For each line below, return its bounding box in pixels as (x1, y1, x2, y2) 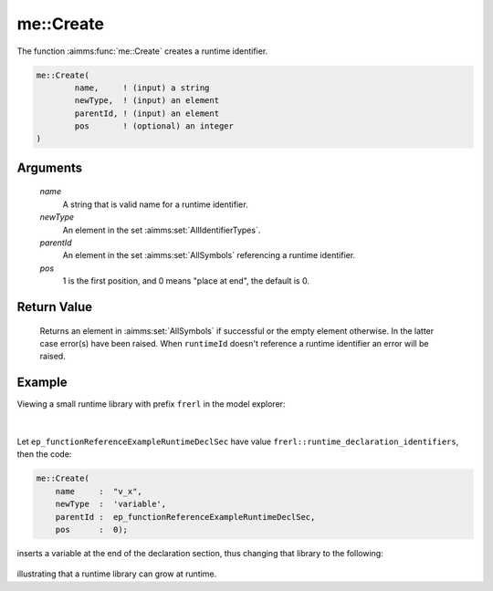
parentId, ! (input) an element (74, 108, 219, 119)
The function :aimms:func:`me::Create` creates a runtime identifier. (16, 46, 268, 57)
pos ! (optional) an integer (74, 121, 235, 131)
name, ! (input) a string (74, 82, 210, 93)
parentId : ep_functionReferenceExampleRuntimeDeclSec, (55, 512, 316, 522)
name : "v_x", (55, 486, 143, 496)
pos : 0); (55, 524, 128, 535)
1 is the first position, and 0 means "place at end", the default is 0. (62, 275, 310, 286)
